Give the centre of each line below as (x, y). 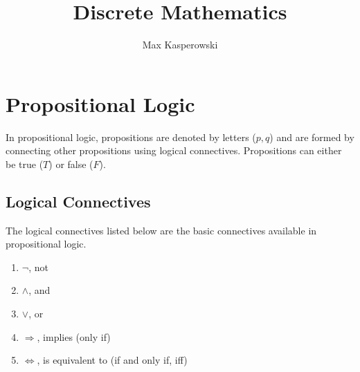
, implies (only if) (74, 336)
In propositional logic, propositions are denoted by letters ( (131, 137)
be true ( (25, 164)
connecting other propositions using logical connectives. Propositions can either (174, 150)
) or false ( (71, 164)
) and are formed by (312, 137)
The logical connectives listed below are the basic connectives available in (161, 230)
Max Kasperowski (180, 45)
